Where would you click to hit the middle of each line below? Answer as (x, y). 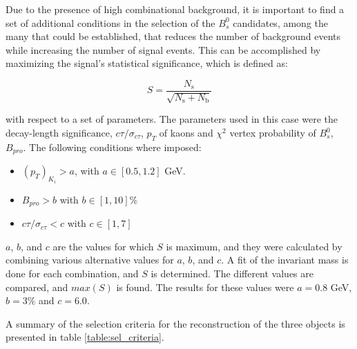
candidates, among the (280, 22)
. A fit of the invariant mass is (285, 260)
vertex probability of (273, 133)
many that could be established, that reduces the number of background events (173, 36)
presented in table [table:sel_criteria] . (85, 337)
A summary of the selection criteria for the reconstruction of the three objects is (175, 323)
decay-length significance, (59, 133)
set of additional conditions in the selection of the (110, 22)
